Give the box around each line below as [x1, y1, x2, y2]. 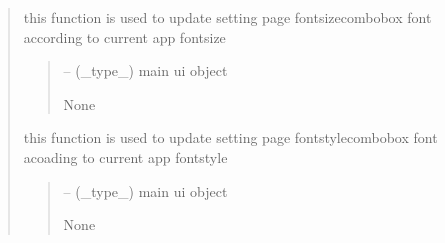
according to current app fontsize [23, 26, 226, 47]
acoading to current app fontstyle [23, 146, 228, 167]
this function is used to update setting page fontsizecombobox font [23, 7, 432, 27]
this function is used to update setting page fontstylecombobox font [23, 127, 438, 148]
